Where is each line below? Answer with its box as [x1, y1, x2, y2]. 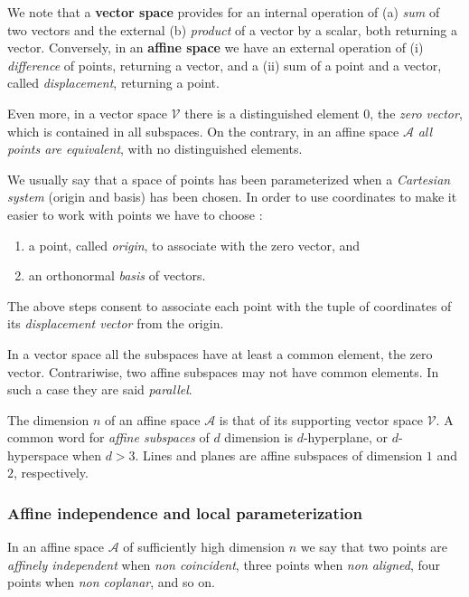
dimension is [224, 428, 293, 447]
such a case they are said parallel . [7, 380, 192, 399]
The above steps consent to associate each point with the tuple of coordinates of [7, 296, 452, 315]
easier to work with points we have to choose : [7, 204, 263, 223]
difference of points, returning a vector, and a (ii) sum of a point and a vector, [7, 55, 442, 74]
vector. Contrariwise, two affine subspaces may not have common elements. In [7, 362, 439, 381]
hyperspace [7, 445, 69, 464]
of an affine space [105, 410, 201, 429]
